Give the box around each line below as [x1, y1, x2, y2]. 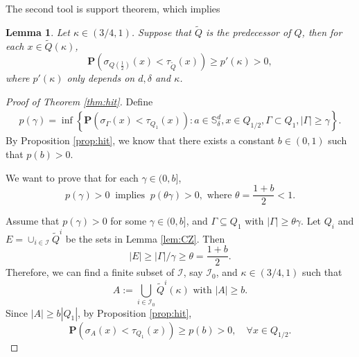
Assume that [6, 214, 60, 228]
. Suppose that [131, 24, 191, 39]
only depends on [67, 71, 135, 85]
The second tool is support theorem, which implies [6, 1, 220, 15]
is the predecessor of [206, 24, 291, 39]
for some [110, 214, 147, 228]
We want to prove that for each [6, 170, 139, 184]
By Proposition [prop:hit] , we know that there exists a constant [6, 133, 275, 148]
